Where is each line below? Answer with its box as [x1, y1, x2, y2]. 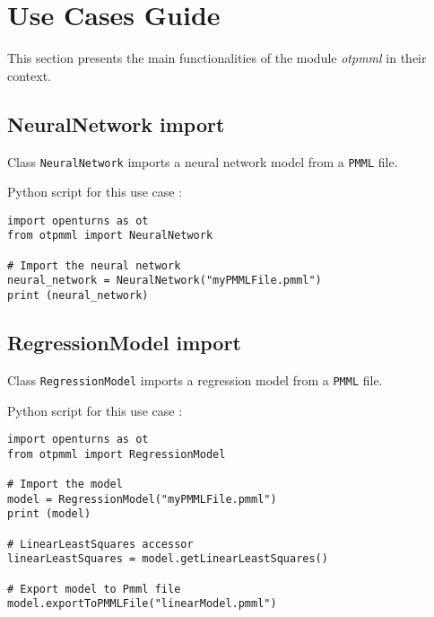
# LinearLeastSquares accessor [7, 537, 194, 551]
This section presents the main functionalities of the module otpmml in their [7, 48, 427, 67]
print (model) [7, 507, 91, 521]
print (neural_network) [7, 289, 149, 303]
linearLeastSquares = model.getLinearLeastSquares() [7, 552, 328, 566]
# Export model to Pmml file [7, 582, 181, 595]
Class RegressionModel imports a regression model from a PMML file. [7, 370, 383, 389]
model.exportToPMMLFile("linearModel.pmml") [7, 597, 277, 611]
